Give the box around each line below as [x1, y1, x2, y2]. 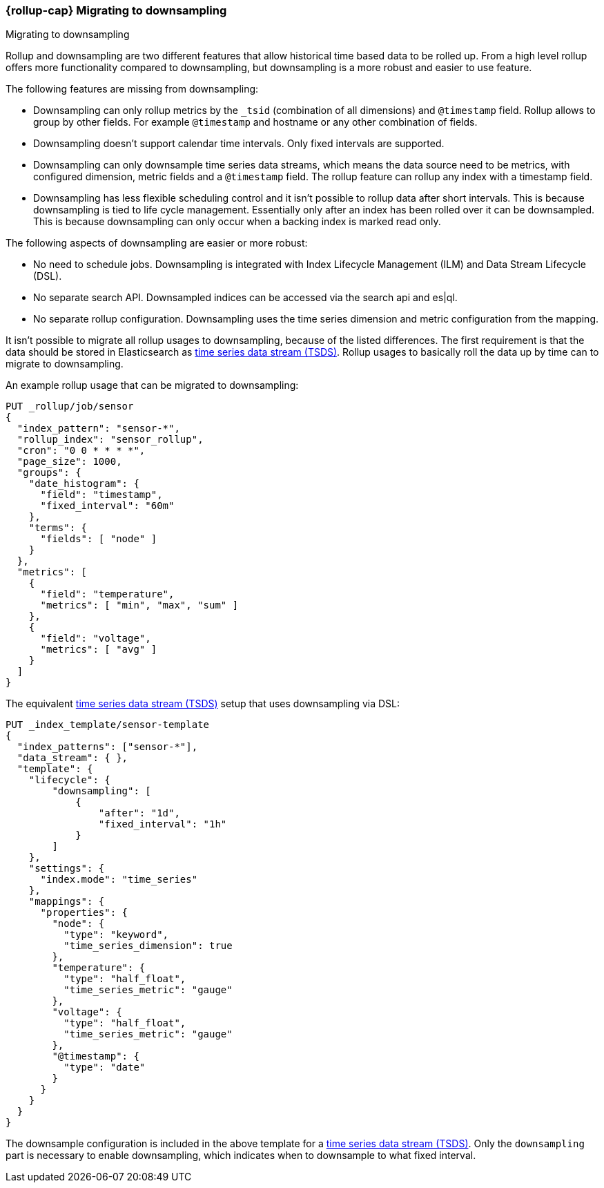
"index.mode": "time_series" [40, 874, 198, 885]
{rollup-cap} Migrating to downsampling [6, 3, 227, 17]
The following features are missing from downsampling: [6, 83, 259, 95]
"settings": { [28, 863, 105, 874]
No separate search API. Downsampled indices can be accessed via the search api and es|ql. [33, 291, 458, 304]
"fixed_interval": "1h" [98, 818, 227, 830]
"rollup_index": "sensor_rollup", [17, 434, 204, 445]
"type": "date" [64, 1062, 146, 1073]
